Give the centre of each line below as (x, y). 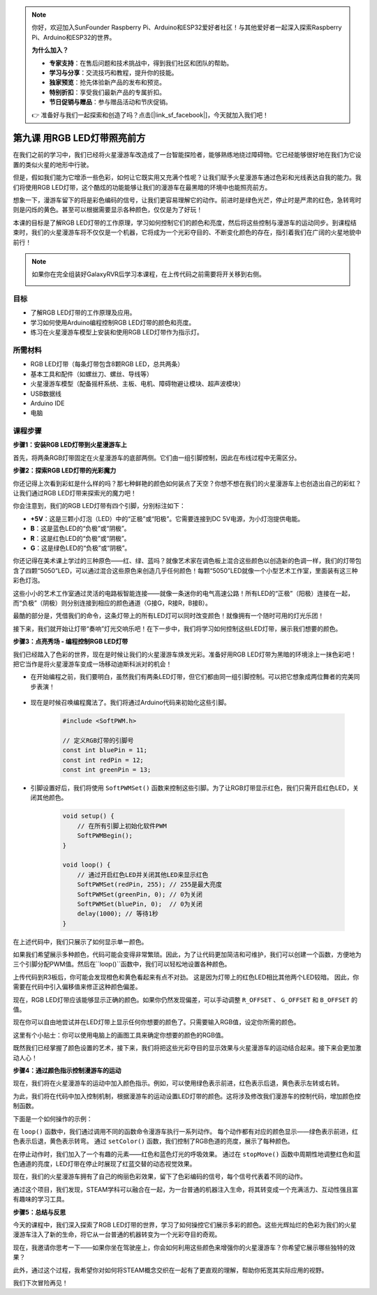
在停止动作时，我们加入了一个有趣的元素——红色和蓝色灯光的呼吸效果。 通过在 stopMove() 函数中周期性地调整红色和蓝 (187, 1154)
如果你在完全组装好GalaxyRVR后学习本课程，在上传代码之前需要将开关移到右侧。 (148, 274)
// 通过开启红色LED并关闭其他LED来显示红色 (143, 875)
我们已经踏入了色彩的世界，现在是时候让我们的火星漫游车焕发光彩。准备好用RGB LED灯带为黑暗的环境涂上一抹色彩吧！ (185, 654)
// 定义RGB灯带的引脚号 (98, 740)
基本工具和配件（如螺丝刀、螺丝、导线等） (91, 374)
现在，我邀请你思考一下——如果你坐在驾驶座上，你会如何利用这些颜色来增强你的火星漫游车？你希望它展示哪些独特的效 (184, 1247)
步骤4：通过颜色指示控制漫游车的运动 (67, 1070)
